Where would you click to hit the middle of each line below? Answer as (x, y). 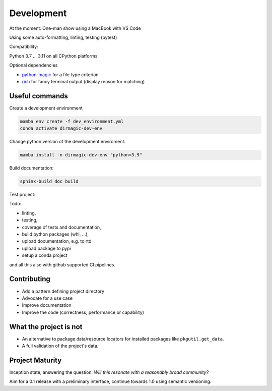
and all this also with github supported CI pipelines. (62, 264)
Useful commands (39, 96)
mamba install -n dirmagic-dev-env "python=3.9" (81, 155)
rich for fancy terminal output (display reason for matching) (83, 81)
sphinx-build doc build (49, 181)
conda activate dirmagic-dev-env (61, 128)
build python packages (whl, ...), (55, 234)
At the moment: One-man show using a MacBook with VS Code (75, 28)
